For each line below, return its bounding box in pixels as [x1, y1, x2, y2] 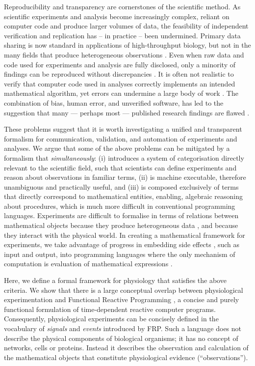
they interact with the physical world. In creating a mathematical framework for [4, 229, 245, 240]
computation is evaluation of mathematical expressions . [4, 258, 173, 269]
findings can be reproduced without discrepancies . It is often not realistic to [4, 69, 234, 79]
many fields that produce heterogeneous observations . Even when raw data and [4, 49, 244, 59]
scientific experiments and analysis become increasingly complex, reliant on [4, 11, 229, 21]
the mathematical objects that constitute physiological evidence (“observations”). [4, 352, 248, 362]
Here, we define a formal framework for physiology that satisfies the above [4, 275, 227, 285]
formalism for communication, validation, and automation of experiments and [4, 133, 237, 143]
